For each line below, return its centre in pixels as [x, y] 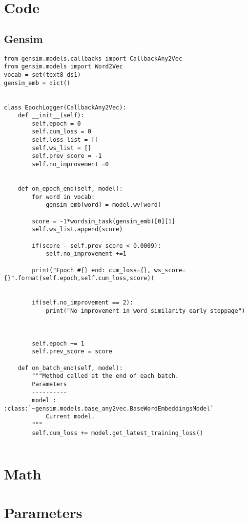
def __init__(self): [51, 116]
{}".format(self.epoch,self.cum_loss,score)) [79, 278]
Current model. [70, 417]
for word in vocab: [63, 197]
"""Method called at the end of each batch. [105, 376]
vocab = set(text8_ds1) [42, 75]
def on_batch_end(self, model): [70, 368]
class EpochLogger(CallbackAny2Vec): [65, 107]
